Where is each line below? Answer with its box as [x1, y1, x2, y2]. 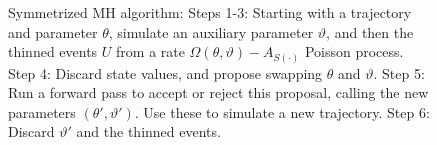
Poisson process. [304, 41, 404, 62]
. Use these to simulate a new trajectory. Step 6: [134, 101, 430, 122]
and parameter [8, 21, 98, 42]
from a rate [116, 41, 185, 62]
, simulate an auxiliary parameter [108, 21, 314, 42]
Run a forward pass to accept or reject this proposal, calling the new [8, 82, 429, 103]
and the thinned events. [76, 121, 221, 142]
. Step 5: [373, 62, 425, 83]
